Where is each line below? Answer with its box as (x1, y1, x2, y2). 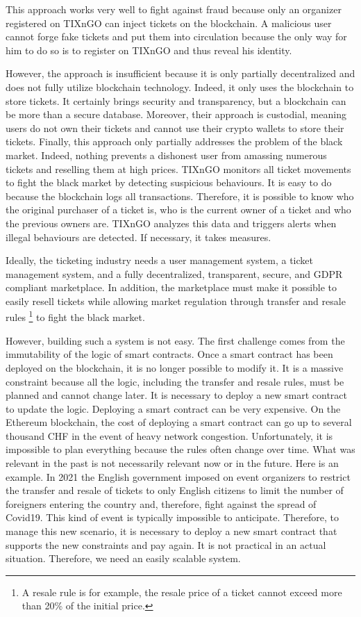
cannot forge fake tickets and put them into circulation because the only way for (6, 29, 347, 44)
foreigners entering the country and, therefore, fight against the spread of (6, 496, 317, 511)
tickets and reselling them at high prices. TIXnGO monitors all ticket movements (6, 161, 351, 176)
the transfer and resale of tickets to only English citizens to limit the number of (6, 483, 344, 497)
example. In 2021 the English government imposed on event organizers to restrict (6, 469, 351, 484)
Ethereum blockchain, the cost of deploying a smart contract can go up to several (6, 415, 352, 429)
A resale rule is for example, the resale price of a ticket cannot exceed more (22, 584, 342, 599)
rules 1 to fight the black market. (6, 308, 145, 324)
